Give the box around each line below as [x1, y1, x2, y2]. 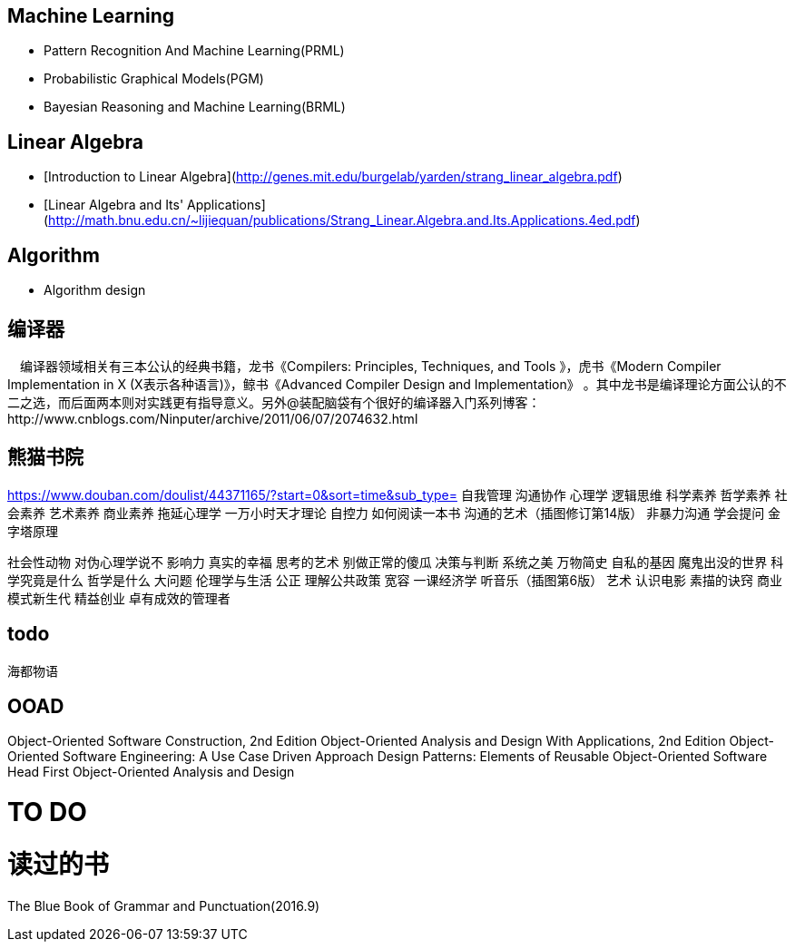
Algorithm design [44, 282, 146, 298]
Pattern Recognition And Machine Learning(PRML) [44, 43, 345, 59]
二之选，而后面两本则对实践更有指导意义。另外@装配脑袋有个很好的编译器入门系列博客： [7, 394, 541, 410]
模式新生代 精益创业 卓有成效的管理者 [7, 590, 231, 606]
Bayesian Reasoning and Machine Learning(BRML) [44, 99, 346, 115]
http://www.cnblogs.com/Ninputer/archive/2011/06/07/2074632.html [7, 410, 418, 426]
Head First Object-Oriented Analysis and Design [7, 764, 295, 780]
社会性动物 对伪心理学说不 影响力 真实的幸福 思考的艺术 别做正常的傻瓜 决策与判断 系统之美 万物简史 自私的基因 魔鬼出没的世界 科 [7, 553, 784, 570]
